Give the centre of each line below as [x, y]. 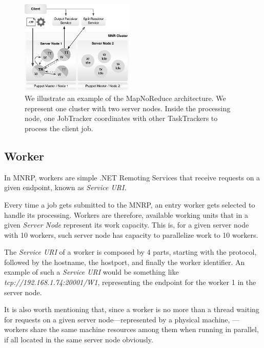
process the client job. [59, 128]
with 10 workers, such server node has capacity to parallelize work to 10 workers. [131, 234]
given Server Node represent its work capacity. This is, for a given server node [127, 225]
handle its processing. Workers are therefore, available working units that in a [126, 214]
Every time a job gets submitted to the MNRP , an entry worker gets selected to [130, 204]
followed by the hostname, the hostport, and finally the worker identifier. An [125, 262]
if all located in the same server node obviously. [79, 340]
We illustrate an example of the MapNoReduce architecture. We [125, 98]
